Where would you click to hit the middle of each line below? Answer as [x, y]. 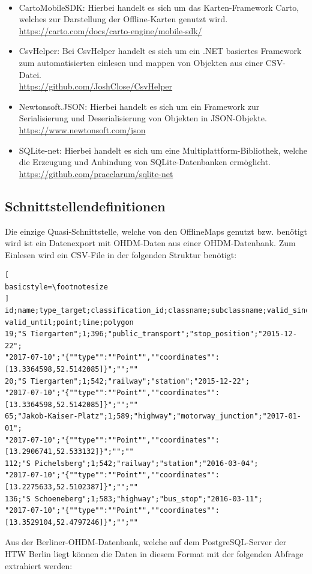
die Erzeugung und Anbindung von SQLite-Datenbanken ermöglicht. [145, 162]
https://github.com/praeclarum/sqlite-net [96, 173]
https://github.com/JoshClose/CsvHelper [96, 86]
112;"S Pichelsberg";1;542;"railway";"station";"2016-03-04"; [132, 463]
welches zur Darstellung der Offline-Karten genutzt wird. [123, 19]
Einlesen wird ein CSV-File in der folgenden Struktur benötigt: [121, 254]
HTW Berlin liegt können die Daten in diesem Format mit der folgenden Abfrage [154, 553]
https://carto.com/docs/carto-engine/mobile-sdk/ [110, 30]
